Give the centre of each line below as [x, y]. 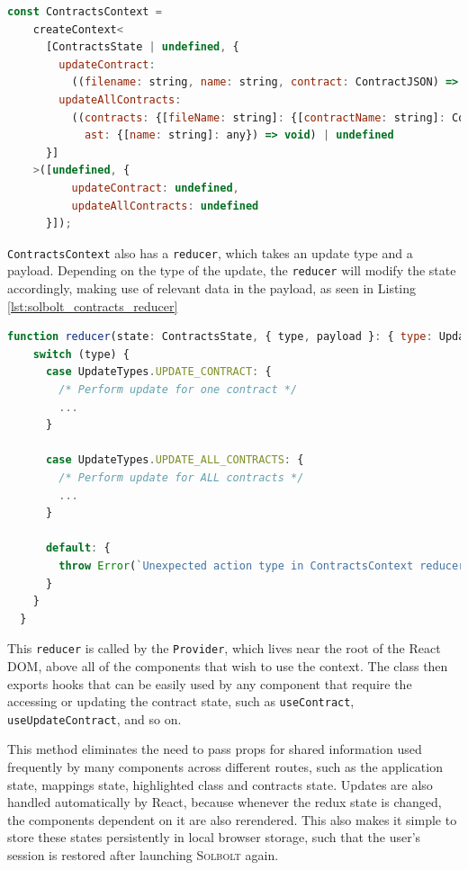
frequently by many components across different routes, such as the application [225, 767]
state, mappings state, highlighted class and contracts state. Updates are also [220, 784]
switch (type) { [81, 354]
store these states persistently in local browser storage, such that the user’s [214, 837]
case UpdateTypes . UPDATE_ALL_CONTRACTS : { [175, 460]
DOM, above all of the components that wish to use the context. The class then [228, 665]
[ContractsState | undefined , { [142, 47]
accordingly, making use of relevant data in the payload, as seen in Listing [212, 288]
